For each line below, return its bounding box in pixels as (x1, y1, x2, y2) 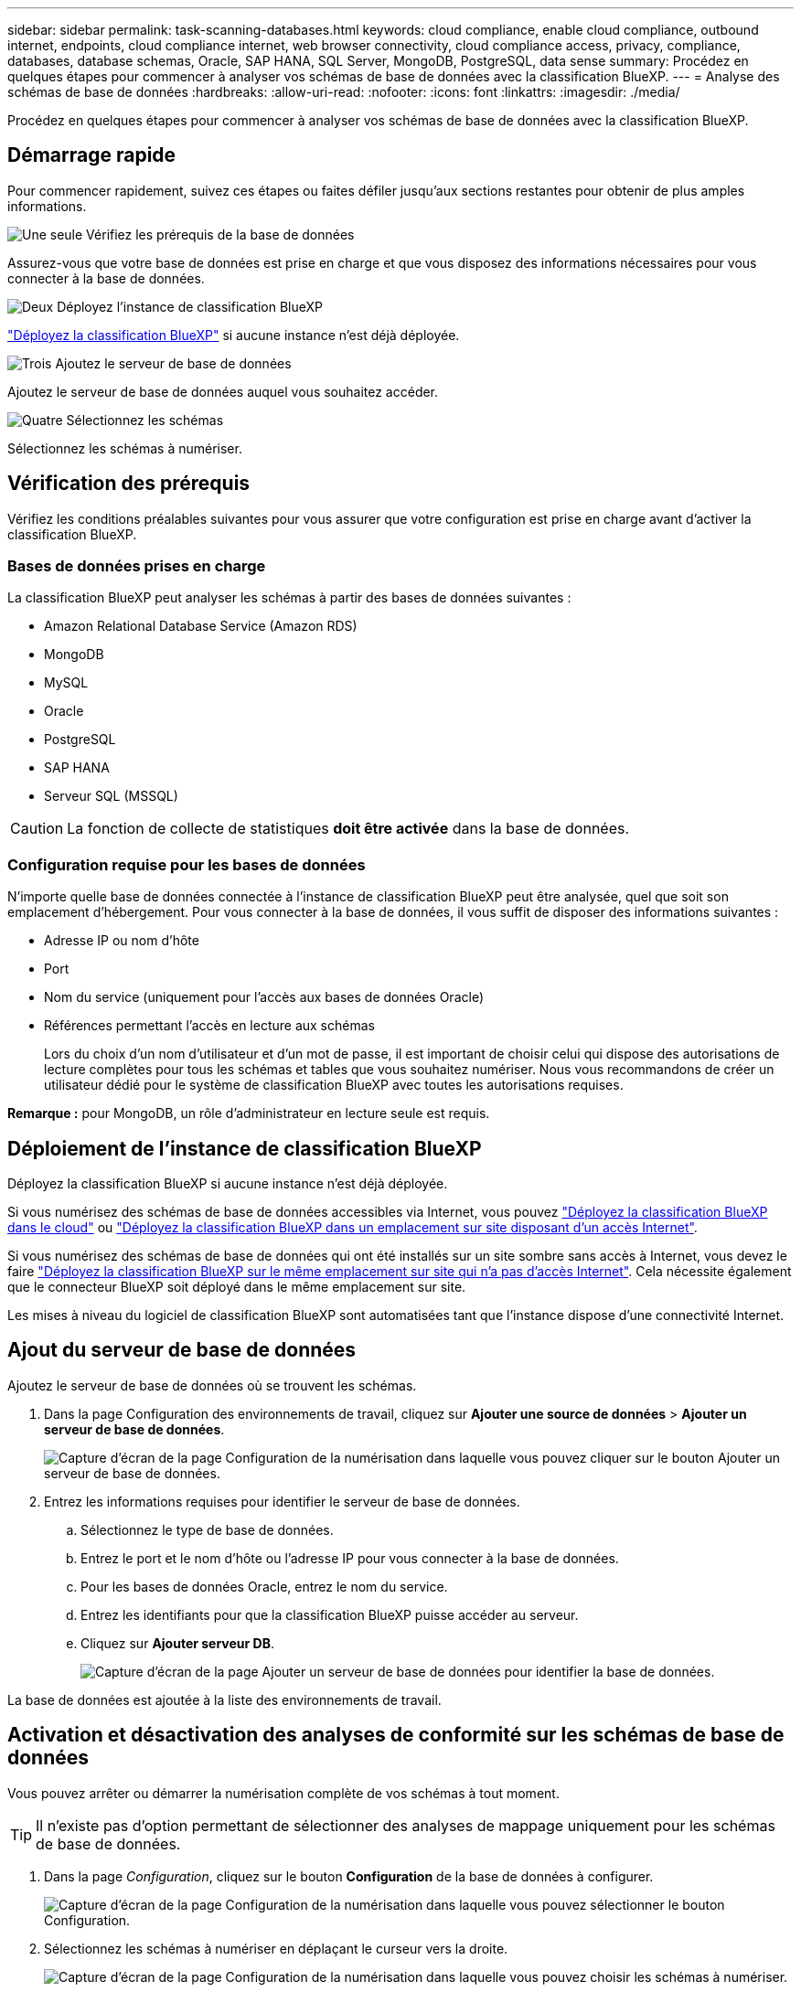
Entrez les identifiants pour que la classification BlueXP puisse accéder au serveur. (80, 1606, 579, 1623)
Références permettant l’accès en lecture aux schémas (44, 1017, 375, 1034)
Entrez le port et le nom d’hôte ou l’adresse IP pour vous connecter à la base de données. (80, 1550, 619, 1566)
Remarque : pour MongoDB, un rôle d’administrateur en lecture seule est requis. (7, 1105, 490, 1122)
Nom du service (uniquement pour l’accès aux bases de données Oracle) (44, 989, 484, 1006)
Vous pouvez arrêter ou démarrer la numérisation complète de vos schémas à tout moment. (7, 1784, 560, 1801)
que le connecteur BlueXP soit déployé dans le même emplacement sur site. (7, 1279, 466, 1295)
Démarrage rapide (7, 144, 176, 167)
